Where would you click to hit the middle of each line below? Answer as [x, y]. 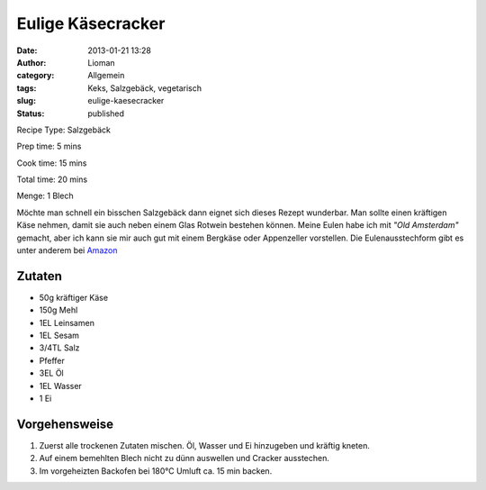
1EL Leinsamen [67, 322]
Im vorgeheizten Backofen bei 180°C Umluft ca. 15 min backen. [156, 471]
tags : [27, 88]
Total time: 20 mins [52, 179]
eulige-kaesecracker [126, 101]
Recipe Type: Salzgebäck [64, 130]
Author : [31, 62]
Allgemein [106, 76]
